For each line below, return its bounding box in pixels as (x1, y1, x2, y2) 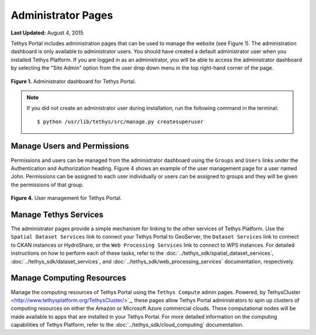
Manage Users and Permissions (11, 141, 129, 151)
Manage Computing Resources (11, 273, 126, 283)
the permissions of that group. (11, 181, 84, 188)
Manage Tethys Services (11, 209, 104, 219)
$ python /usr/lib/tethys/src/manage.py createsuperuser (37, 118, 204, 125)
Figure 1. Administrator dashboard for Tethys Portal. (11, 78, 136, 85)
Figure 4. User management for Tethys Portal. (11, 195, 122, 202)
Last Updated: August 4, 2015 (11, 29, 84, 36)
